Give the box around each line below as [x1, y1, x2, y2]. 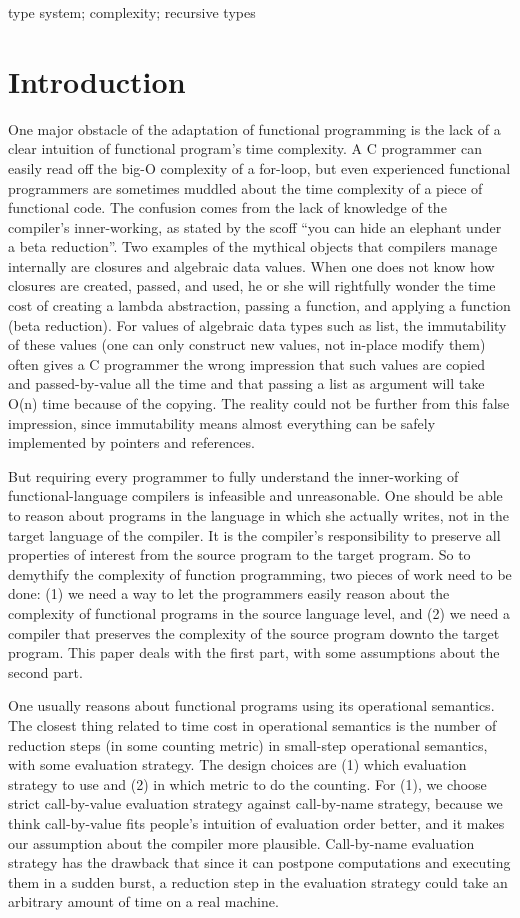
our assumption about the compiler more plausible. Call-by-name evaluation [8, 832, 475, 853]
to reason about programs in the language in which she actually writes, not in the [8, 505, 509, 525]
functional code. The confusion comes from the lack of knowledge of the [8, 197, 447, 218]
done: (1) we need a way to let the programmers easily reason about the [8, 583, 450, 604]
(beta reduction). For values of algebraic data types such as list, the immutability [8, 314, 507, 335]
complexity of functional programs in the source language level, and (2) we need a [8, 602, 510, 623]
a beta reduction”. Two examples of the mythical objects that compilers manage [8, 236, 498, 257]
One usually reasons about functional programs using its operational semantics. [8, 695, 495, 716]
